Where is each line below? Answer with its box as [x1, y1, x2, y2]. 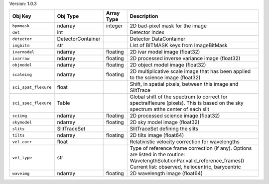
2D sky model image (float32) [130, 119, 200, 126]
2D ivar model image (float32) [130, 49, 200, 56]
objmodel [12, 62, 32, 67]
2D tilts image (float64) [130, 132, 184, 139]
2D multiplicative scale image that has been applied [130, 68, 251, 75]
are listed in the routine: [130, 151, 185, 158]
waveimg [12, 171, 30, 176]
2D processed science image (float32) [130, 112, 220, 119]
